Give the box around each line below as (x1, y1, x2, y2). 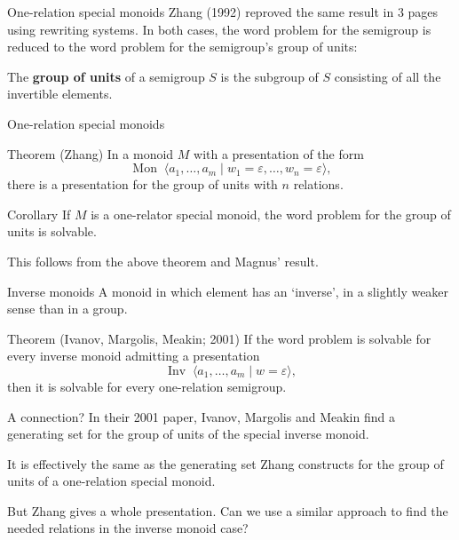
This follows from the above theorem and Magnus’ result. (7, 251, 319, 270)
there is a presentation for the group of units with (7, 175, 278, 194)
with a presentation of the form (194, 144, 364, 163)
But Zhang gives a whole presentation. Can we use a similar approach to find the (7, 501, 448, 520)
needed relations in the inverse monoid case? (7, 519, 249, 537)
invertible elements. (7, 84, 113, 103)
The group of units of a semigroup (7, 67, 205, 85)
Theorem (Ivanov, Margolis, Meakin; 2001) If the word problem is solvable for (7, 329, 431, 347)
